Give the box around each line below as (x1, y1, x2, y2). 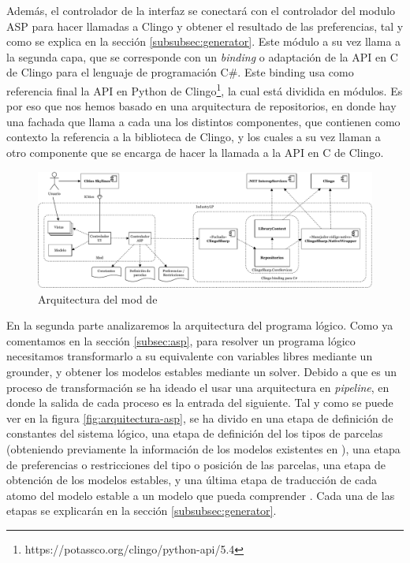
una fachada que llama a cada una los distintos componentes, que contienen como (6, 113, 401, 129)
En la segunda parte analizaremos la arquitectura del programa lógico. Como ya (6, 317, 393, 334)
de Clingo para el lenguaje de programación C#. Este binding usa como (6, 64, 354, 80)
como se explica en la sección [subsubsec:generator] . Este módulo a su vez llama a (6, 33, 401, 50)
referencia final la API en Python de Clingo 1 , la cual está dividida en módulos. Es (6, 80, 403, 99)
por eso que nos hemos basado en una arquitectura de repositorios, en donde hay (6, 98, 397, 114)
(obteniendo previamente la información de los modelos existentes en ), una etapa (6, 440, 401, 457)
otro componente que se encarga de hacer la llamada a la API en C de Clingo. (6, 144, 384, 160)
